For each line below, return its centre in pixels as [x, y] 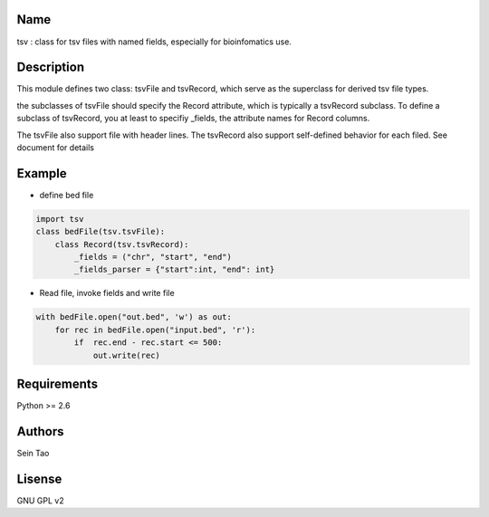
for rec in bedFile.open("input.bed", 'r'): [155, 330]
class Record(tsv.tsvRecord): [122, 244]
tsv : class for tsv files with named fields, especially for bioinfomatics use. [154, 42]
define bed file [67, 195]
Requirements [58, 383]
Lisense [39, 479]
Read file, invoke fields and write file [107, 293]
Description [51, 67]
